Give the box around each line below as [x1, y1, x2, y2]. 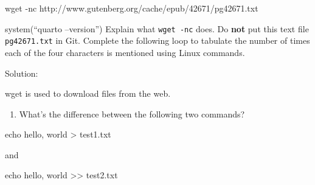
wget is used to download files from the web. [5, 87, 171, 100]
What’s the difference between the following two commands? [19, 107, 245, 120]
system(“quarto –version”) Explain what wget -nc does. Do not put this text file [5, 22, 309, 35]
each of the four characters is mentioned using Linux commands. [5, 46, 245, 58]
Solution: [5, 66, 38, 79]
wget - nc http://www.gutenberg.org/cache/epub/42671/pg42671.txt [5, 2, 258, 14]
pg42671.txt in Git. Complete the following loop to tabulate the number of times [5, 34, 310, 47]
